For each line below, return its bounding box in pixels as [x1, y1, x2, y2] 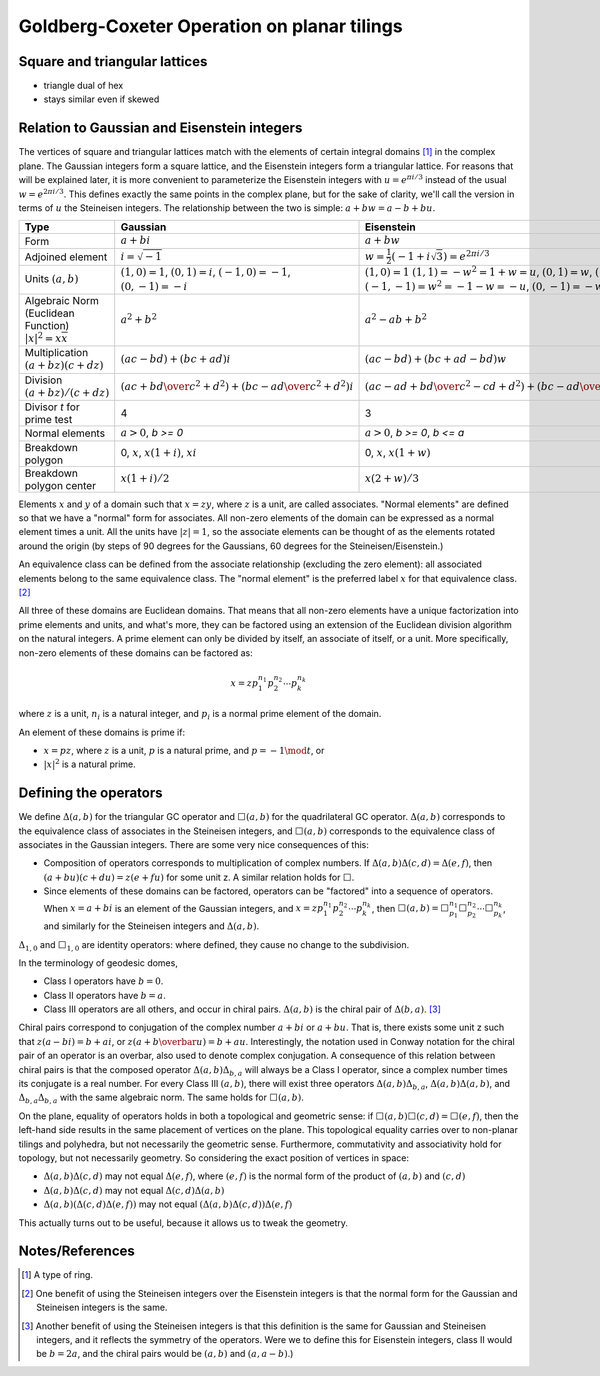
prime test [24, 413, 73, 427]
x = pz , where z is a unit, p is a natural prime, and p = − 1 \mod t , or [43, 744, 325, 756]
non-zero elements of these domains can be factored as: [18, 646, 254, 659]
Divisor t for [24, 400, 80, 414]
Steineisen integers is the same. [36, 1301, 168, 1314]
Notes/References [18, 1243, 135, 1260]
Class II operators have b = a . [43, 989, 167, 1001]
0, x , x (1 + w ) [364, 446, 431, 460]
